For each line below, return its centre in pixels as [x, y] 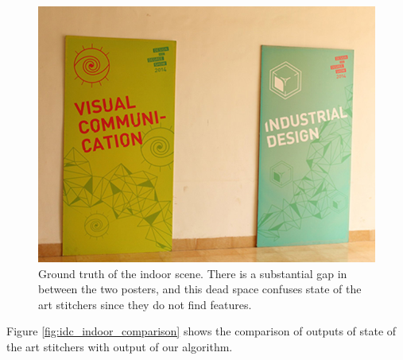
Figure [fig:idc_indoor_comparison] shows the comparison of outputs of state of [201, 331]
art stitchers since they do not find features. [145, 304]
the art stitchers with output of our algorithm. [120, 346]
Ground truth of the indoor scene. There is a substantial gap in [193, 273]
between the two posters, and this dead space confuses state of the [200, 289]
